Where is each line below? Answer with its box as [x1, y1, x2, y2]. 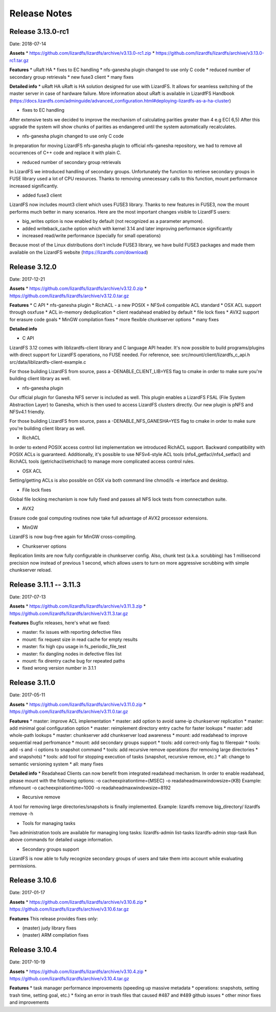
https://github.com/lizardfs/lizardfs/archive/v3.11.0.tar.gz [9, 709, 128, 715]
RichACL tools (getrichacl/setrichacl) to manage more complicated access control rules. [9, 459, 195, 465]
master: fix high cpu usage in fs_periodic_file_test [22, 644, 127, 650]
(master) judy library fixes [22, 925, 77, 931]
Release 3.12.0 [9, 262, 57, 271]
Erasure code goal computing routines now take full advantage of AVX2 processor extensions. [9, 515, 208, 521]
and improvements [9, 999, 49, 1005]
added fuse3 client [22, 192, 62, 198]
